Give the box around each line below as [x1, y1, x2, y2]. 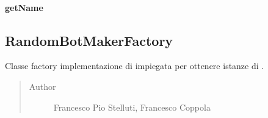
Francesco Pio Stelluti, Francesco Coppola [53, 100, 211, 113]
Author [29, 79, 56, 92]
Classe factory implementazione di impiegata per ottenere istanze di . [5, 59, 264, 72]
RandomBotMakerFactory [5, 31, 173, 50]
